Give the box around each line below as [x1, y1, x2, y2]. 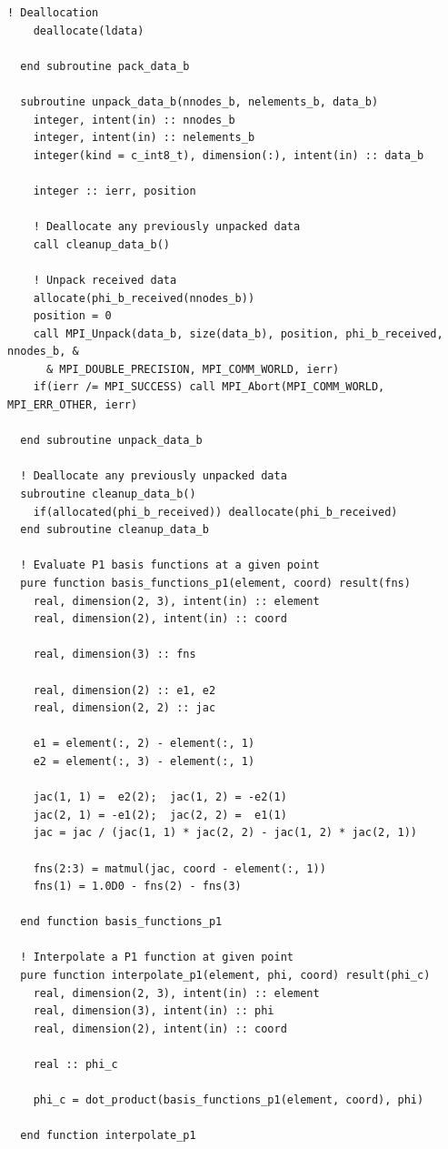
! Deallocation [7, 6, 99, 19]
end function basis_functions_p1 [20, 915, 223, 929]
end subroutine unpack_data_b [20, 434, 203, 448]
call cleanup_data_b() [33, 237, 170, 251]
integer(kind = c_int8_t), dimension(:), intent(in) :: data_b [33, 148, 424, 162]
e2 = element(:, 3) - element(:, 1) [33, 754, 255, 768]
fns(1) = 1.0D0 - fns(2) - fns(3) [33, 880, 242, 893]
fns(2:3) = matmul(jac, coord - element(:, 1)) [33, 862, 326, 875]
